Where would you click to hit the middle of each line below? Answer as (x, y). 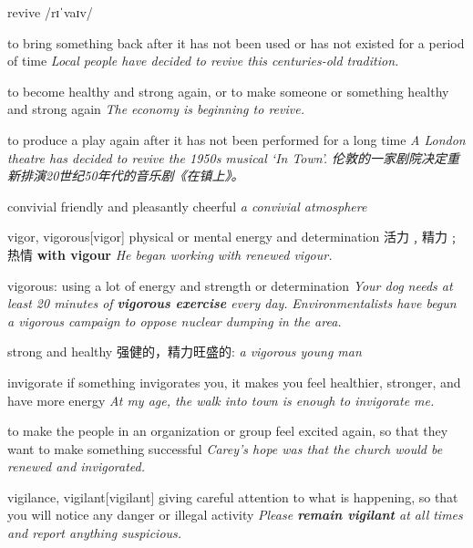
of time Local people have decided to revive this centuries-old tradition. (203, 61)
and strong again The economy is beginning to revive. (156, 109)
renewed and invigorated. (76, 466)
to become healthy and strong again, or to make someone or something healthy (228, 91)
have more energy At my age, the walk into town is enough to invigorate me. (221, 400)
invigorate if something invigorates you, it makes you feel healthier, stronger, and (234, 382)
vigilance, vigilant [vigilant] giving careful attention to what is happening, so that (233, 496)
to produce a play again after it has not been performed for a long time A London (236, 139)
